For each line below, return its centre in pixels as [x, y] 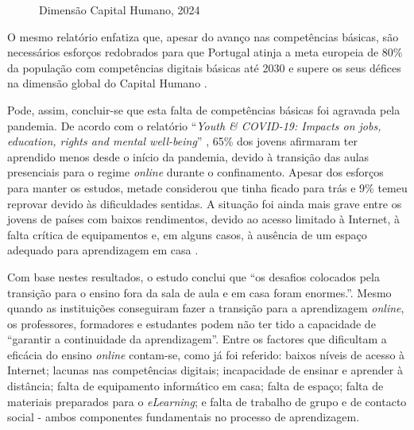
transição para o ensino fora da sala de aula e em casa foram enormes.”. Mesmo [199, 292]
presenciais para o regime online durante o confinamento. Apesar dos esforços [195, 172]
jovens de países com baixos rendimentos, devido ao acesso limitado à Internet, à [204, 219]
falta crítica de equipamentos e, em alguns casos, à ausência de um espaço [187, 234]
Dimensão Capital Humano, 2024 [120, 10]
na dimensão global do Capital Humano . [107, 83]
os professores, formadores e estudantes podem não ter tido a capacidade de [192, 323]
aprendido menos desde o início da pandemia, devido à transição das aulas [188, 156]
